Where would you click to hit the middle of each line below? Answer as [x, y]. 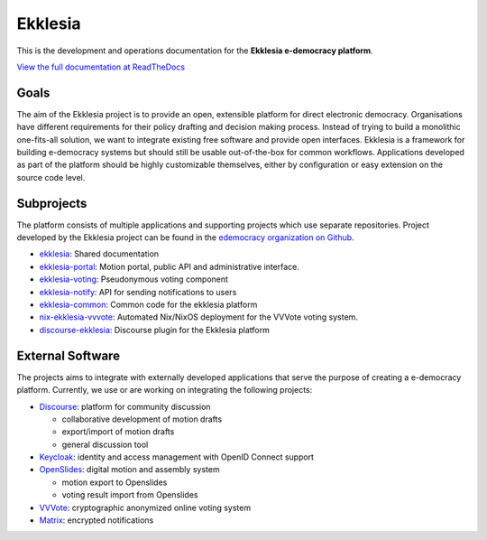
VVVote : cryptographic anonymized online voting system [145, 507]
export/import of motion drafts [118, 432]
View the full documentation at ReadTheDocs [101, 67]
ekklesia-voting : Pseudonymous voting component [134, 279]
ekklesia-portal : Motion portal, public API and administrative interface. [169, 266]
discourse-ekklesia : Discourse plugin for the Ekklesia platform [154, 330]
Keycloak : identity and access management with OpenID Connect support [177, 457]
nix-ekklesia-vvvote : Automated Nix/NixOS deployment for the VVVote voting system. [198, 317]
